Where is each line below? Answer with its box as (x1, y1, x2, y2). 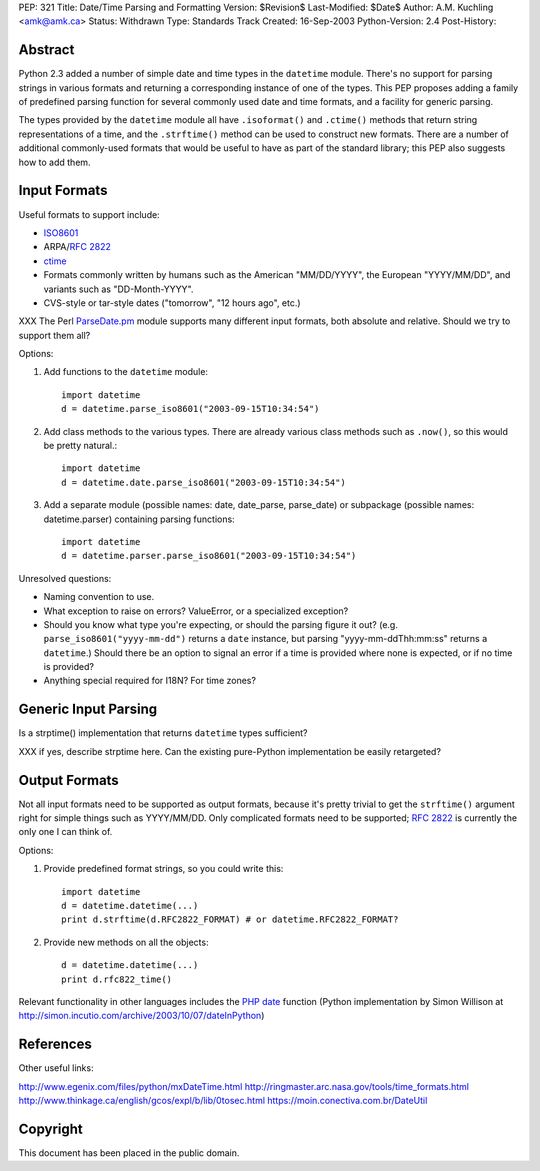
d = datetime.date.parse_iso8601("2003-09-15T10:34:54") (61, 476, 347, 488)
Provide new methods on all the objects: (43, 936, 209, 948)
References (18, 1036, 92, 1053)
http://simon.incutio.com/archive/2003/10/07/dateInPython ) (18, 1010, 265, 1022)
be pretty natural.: (43, 440, 118, 452)
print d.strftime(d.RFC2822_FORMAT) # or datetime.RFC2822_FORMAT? (61, 914, 399, 925)
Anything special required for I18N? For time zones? (43, 675, 257, 687)
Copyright (18, 1120, 84, 1137)
